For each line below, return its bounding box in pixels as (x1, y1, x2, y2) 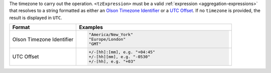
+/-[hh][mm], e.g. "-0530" (88, 54, 151, 59)
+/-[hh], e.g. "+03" (88, 58, 135, 64)
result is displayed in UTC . (9, 14, 62, 20)
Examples (79, 24, 103, 31)
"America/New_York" (88, 32, 133, 37)
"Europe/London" (88, 36, 126, 42)
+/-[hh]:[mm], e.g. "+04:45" (88, 49, 156, 54)
